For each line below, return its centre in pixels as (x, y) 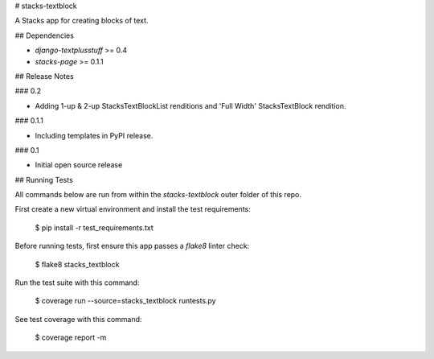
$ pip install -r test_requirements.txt (94, 227)
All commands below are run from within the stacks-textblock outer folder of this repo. (158, 195)
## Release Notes (44, 76)
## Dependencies (44, 35)
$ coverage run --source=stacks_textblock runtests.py (125, 301)
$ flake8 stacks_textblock (77, 264)
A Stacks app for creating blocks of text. (82, 21)
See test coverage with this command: (78, 319)
